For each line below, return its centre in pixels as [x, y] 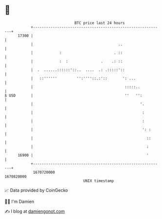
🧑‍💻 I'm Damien [20, 201]
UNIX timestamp [99, 181]
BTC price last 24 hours [100, 23]
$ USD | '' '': [73, 95]
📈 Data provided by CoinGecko [36, 190]
